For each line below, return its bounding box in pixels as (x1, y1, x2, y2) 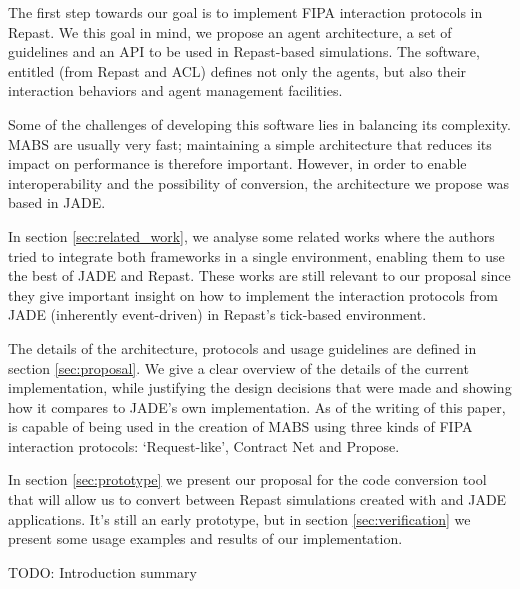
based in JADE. (8, 192, 106, 213)
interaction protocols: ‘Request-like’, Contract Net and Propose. (8, 435, 400, 456)
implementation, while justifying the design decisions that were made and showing (8, 377, 512, 398)
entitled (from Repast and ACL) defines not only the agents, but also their (8, 60, 467, 81)
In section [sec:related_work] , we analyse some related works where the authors (8, 225, 495, 246)
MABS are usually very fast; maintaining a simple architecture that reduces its (8, 133, 492, 154)
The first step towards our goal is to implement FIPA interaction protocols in (8, 2, 483, 22)
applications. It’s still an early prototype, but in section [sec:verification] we (8, 508, 471, 529)
